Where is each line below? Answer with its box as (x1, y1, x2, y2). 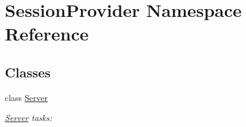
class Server (5, 91, 48, 103)
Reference (5, 21, 89, 46)
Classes (5, 62, 51, 81)
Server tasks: (5, 111, 53, 124)
